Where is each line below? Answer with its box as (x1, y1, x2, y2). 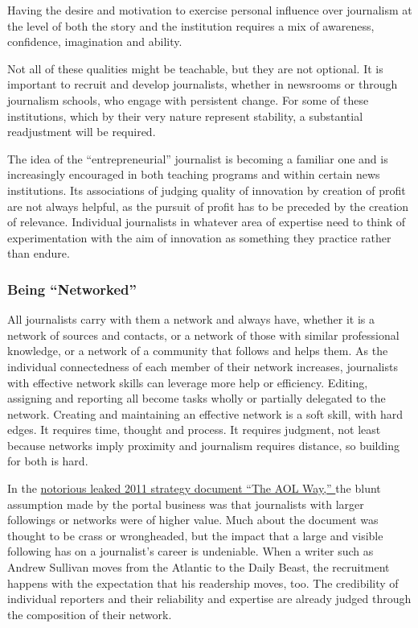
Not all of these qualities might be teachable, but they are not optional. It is (7, 60, 383, 76)
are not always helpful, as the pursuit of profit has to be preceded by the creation (7, 197, 409, 214)
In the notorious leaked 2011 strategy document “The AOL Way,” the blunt (7, 480, 381, 497)
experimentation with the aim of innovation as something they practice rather (7, 229, 391, 246)
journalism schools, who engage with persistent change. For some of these (7, 91, 369, 108)
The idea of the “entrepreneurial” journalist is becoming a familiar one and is (7, 150, 388, 167)
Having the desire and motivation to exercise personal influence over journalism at (7, 2, 412, 18)
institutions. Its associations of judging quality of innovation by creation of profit (7, 181, 406, 198)
